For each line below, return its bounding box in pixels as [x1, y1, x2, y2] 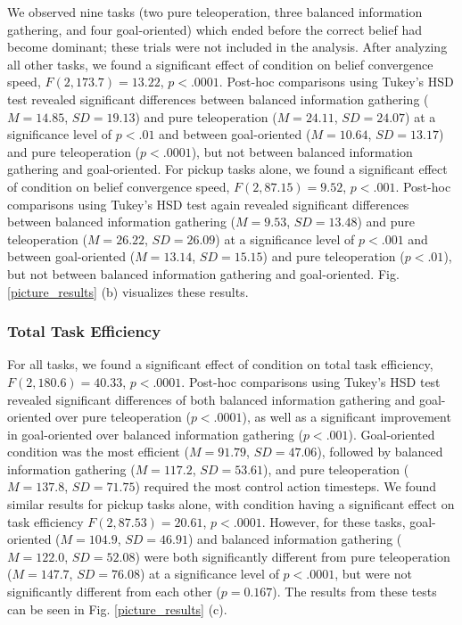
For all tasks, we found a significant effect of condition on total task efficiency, [7, 355, 433, 374]
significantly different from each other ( [7, 582, 221, 601]
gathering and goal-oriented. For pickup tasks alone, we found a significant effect [7, 160, 448, 178]
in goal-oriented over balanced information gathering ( [7, 424, 303, 443]
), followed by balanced [317, 442, 443, 461]
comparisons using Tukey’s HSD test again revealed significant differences [7, 194, 409, 213]
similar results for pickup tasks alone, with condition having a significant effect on [7, 495, 455, 514]
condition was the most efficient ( [7, 442, 189, 461]
